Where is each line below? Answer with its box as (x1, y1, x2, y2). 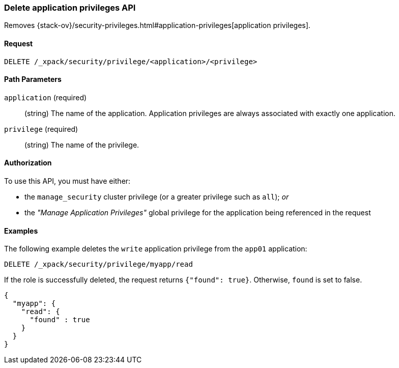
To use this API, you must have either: (4, 177, 131, 186)
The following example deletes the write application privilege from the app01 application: (4, 244, 307, 253)
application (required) (4, 93, 87, 102)
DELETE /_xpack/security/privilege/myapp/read (4, 260, 193, 269)
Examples (4, 226, 38, 235)
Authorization (4, 158, 52, 167)
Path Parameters (4, 75, 62, 84)
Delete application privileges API (4, 3, 136, 13)
